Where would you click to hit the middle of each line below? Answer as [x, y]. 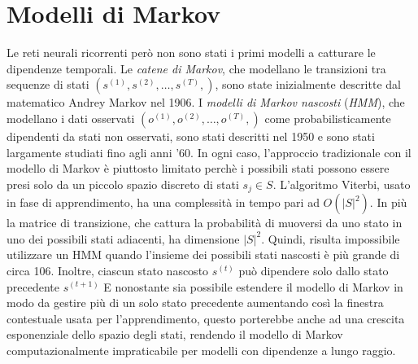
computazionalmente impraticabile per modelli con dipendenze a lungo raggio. [201, 350]
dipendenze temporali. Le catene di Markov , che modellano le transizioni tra [196, 68]
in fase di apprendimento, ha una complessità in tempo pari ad [163, 202]
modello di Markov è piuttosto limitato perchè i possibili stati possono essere [198, 168]
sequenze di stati [48, 84]
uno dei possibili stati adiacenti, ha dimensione [123, 238]
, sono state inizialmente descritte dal [308, 84]
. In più [388, 202]
